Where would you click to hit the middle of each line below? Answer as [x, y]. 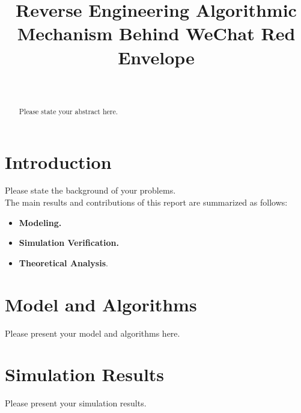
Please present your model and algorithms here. [93, 333]
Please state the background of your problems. [90, 190]
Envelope [156, 57]
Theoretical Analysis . [63, 262]
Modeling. [40, 222]
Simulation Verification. [69, 243]
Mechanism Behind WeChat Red [156, 33]
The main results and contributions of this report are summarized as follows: [146, 202]
